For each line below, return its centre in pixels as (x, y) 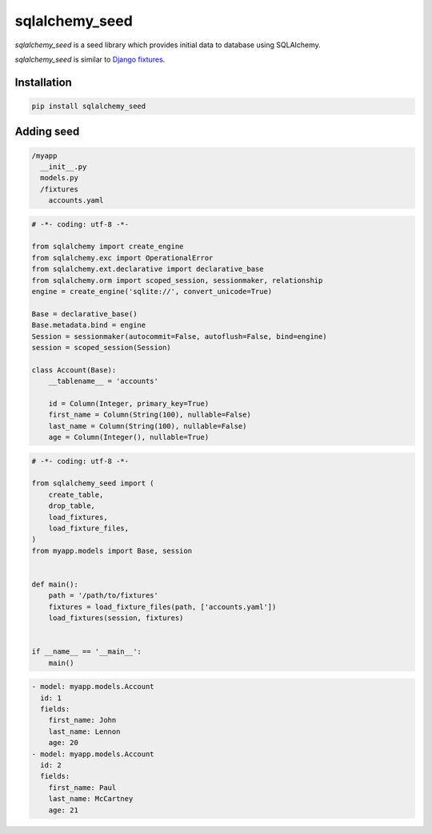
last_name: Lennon (84, 731)
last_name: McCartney (91, 799)
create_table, (76, 494)
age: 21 (64, 810)
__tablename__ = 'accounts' (104, 381)
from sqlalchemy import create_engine (108, 247)
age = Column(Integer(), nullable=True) (129, 437)
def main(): (55, 584)
